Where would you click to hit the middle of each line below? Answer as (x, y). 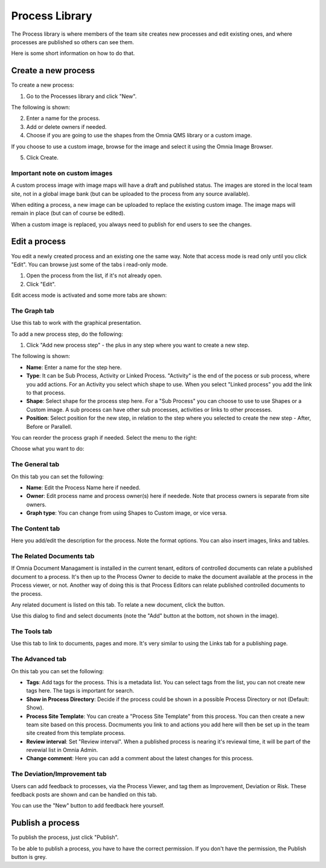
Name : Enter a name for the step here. (74, 367)
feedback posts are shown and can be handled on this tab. (84, 795)
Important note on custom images (62, 173)
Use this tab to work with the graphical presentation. (76, 323)
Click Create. (42, 157)
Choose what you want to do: (48, 449)
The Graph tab (33, 310)
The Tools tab (32, 631)
